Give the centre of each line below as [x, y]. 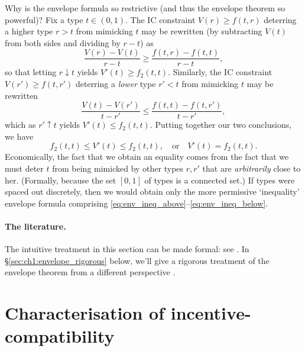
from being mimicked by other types [118, 168]
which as [20, 125]
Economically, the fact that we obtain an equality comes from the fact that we [147, 157]
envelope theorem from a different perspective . [90, 272]
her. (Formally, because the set [61, 180]
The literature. [35, 226]
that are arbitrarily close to [252, 168]
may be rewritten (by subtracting [202, 31]
